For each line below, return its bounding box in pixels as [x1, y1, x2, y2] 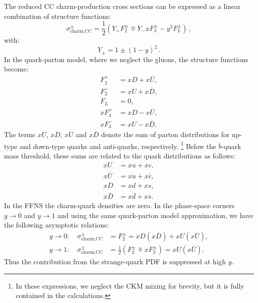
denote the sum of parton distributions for [101, 129, 230, 140]
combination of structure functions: [4, 10, 111, 21]
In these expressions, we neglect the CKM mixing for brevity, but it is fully [15, 280, 244, 291]
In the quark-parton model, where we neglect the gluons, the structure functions [4, 54, 248, 64]
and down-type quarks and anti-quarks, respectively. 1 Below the [19, 139, 216, 151]
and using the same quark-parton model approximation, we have [57, 210, 254, 220]
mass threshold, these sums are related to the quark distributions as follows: [4, 151, 236, 161]
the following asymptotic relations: [4, 220, 109, 230]
